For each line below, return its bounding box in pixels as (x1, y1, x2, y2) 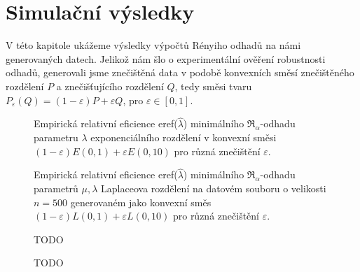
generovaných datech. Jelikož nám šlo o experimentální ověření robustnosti (6, 51, 326, 66)
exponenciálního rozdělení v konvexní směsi (90, 129, 277, 144)
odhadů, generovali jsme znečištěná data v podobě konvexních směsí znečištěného (6, 65, 354, 80)
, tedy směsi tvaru (174, 78, 252, 93)
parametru (34, 129, 78, 144)
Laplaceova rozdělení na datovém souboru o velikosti (101, 180, 326, 195)
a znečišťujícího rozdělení (56, 78, 164, 93)
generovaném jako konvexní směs (70, 194, 212, 209)
